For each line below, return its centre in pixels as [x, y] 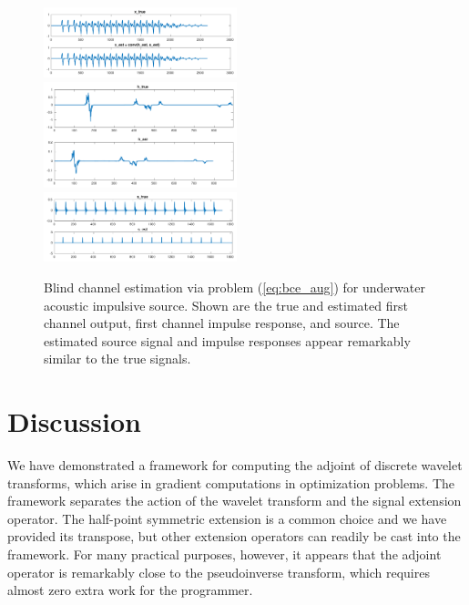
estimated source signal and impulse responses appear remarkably [227, 340]
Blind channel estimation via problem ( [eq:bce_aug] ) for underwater [234, 287]
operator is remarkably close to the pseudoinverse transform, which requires [219, 572]
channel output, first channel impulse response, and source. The [222, 323]
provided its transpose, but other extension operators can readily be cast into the [234, 536]
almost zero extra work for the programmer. [130, 590]
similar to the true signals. [117, 359]
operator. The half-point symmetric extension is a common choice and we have [227, 518]
